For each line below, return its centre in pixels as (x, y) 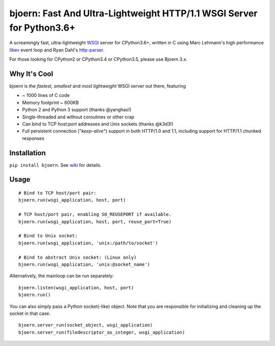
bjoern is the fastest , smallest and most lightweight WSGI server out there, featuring (98, 86)
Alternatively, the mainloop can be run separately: (62, 276)
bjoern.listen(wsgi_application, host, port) (76, 288)
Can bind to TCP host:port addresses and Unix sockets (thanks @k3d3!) (98, 124)
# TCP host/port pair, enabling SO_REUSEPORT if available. (95, 215)
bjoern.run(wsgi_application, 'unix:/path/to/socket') (88, 243)
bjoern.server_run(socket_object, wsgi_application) (86, 325)
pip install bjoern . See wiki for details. (56, 165)
